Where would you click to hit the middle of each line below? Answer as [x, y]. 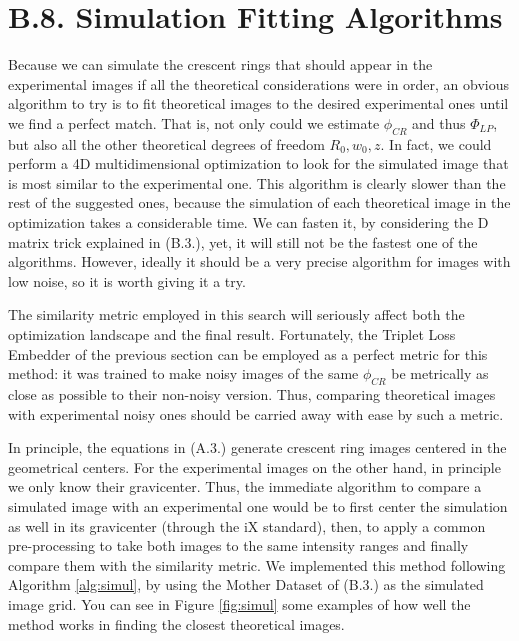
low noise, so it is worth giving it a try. [127, 280]
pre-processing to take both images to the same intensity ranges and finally [238, 545]
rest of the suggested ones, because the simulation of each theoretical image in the [259, 202]
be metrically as [440, 373]
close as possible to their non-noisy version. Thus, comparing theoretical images [252, 394]
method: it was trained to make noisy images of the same [183, 373]
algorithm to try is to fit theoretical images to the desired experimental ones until [258, 103]
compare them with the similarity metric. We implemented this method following [257, 564]
